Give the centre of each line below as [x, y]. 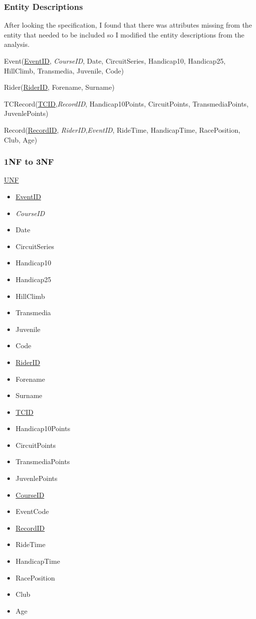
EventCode [32, 511]
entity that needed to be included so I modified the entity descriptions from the [124, 34]
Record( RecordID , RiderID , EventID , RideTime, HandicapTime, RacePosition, [122, 129]
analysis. [17, 44]
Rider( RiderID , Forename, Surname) [59, 87]
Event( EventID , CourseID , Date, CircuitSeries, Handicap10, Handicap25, [115, 61]
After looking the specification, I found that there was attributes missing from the [128, 25]
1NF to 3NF [29, 162]
